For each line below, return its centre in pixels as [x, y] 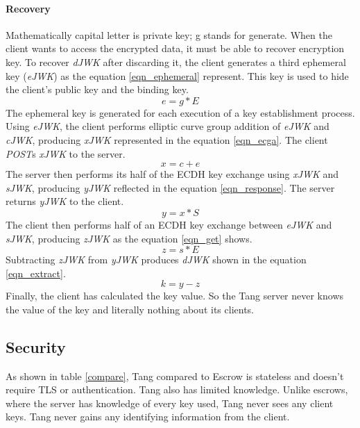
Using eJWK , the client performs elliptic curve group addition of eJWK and [168, 126]
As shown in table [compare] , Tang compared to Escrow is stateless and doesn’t [175, 376]
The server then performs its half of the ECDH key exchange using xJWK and [172, 174]
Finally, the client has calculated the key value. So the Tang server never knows [175, 296]
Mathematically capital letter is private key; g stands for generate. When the [169, 34]
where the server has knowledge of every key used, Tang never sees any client [170, 403]
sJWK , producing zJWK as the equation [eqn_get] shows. [129, 238]
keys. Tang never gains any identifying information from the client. [148, 417]
